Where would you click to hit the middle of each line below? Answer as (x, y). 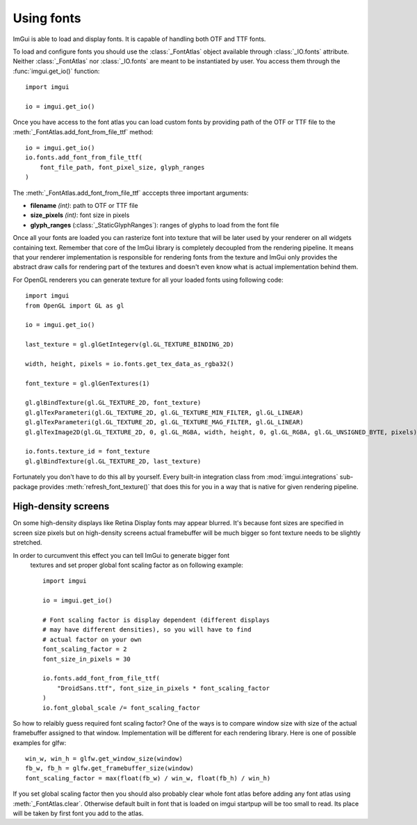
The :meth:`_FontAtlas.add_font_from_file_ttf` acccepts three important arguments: (131, 193)
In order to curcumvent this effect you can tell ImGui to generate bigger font (121, 555)
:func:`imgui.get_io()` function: (56, 71)
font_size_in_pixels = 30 (87, 659)
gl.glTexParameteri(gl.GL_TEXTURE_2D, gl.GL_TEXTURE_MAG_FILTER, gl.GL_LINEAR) (164, 422)
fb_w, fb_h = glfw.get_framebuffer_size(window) (109, 768)
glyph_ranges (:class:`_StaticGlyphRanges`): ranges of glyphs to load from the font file (155, 225)
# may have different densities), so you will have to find (147, 630)
